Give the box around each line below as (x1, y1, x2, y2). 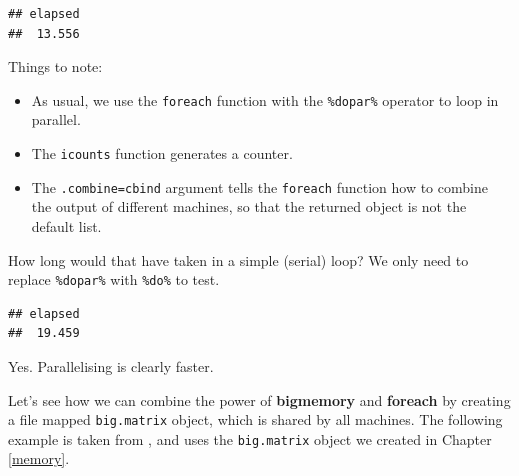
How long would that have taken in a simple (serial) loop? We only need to (8, 249, 469, 270)
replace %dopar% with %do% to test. (8, 269, 220, 290)
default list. (31, 215, 102, 236)
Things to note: (8, 56, 103, 77)
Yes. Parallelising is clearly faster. (8, 355, 214, 376)
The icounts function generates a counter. (31, 143, 293, 164)
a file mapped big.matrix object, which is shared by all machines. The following (8, 409, 503, 430)
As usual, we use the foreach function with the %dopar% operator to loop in (31, 89, 499, 110)
